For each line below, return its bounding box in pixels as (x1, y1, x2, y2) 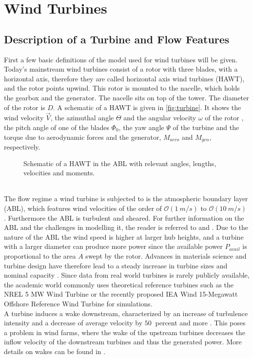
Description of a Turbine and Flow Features (4, 31, 230, 46)
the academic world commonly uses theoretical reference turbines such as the (4, 279, 234, 289)
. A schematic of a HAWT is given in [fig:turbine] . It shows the (53, 102, 241, 112)
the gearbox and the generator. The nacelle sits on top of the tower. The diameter (4, 92, 249, 102)
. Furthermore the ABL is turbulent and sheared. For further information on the (4, 212, 244, 223)
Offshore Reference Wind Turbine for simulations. (4, 298, 153, 308)
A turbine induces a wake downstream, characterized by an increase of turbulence (4, 308, 248, 318)
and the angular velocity (123, 113, 196, 123)
